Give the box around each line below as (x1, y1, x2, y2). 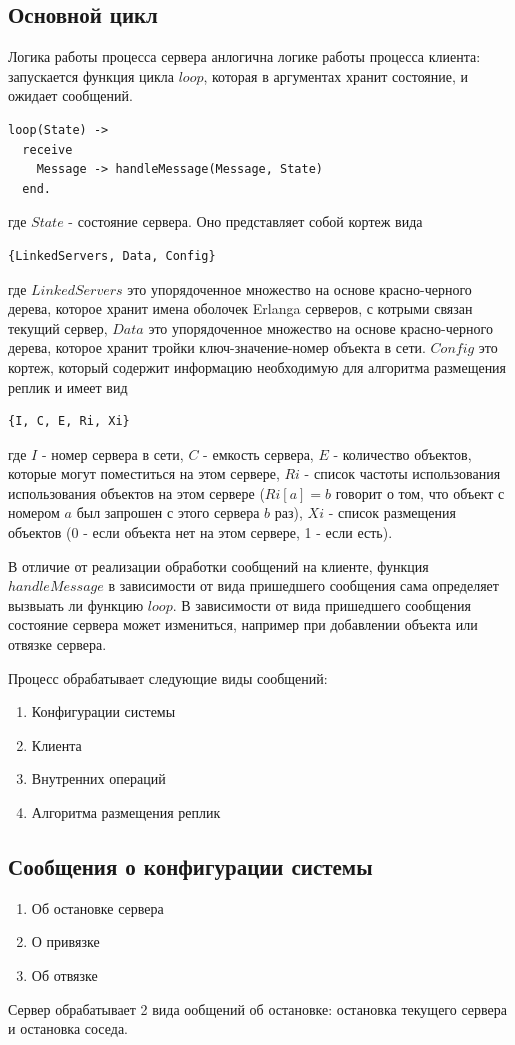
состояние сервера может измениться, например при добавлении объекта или (8, 614, 478, 635)
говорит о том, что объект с (335, 482, 505, 503)
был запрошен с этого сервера (76, 502, 260, 523)
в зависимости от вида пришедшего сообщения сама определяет (108, 575, 499, 596)
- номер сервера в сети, (41, 443, 184, 464)
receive (22, 142, 73, 157)
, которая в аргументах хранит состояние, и (203, 65, 469, 86)
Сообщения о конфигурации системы (8, 851, 373, 881)
